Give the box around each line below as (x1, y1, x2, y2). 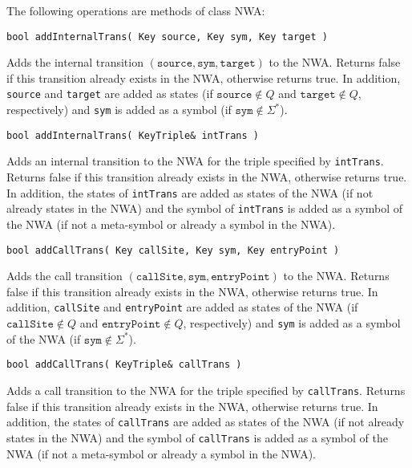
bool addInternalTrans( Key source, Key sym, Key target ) (6, 31, 328, 43)
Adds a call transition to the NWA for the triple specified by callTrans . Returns (6, 381, 406, 398)
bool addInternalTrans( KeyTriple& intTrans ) (6, 129, 259, 141)
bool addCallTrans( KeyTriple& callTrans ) (6, 359, 242, 371)
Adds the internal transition (6, 54, 143, 71)
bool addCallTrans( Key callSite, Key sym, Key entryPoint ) (6, 244, 340, 256)
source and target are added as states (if (6, 85, 213, 102)
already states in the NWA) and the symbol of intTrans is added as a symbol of (6, 200, 403, 217)
